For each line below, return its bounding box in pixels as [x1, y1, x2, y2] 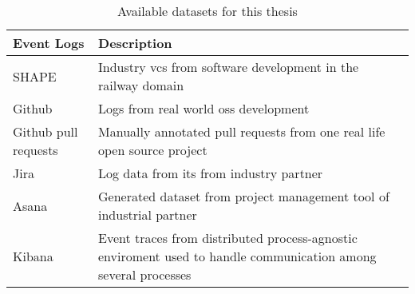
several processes [98, 265, 192, 284]
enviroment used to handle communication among [98, 247, 377, 265]
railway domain [98, 76, 184, 94]
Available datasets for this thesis [117, 2, 298, 20]
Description [98, 34, 172, 52]
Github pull [13, 122, 78, 141]
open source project [98, 141, 207, 159]
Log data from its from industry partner [98, 164, 323, 182]
